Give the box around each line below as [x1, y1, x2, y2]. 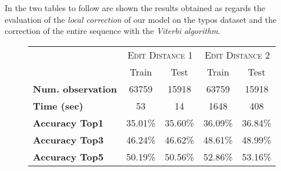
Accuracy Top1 [33, 115, 104, 129]
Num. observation [33, 81, 117, 95]
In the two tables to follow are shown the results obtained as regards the [5, 2, 265, 13]
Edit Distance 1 [127, 47, 193, 61]
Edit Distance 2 [204, 47, 270, 61]
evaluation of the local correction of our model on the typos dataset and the [5, 13, 277, 25]
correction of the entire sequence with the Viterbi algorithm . [5, 25, 221, 37]
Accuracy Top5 [33, 149, 104, 163]
